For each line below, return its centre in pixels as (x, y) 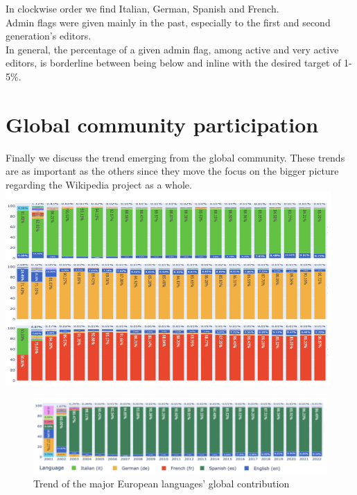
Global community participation (162, 124)
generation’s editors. (49, 36)
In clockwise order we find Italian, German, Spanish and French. (142, 8)
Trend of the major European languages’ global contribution (162, 484)
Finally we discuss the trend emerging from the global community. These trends (175, 157)
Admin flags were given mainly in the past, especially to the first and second (168, 22)
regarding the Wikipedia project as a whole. (99, 184)
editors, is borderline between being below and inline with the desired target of (173, 63)
